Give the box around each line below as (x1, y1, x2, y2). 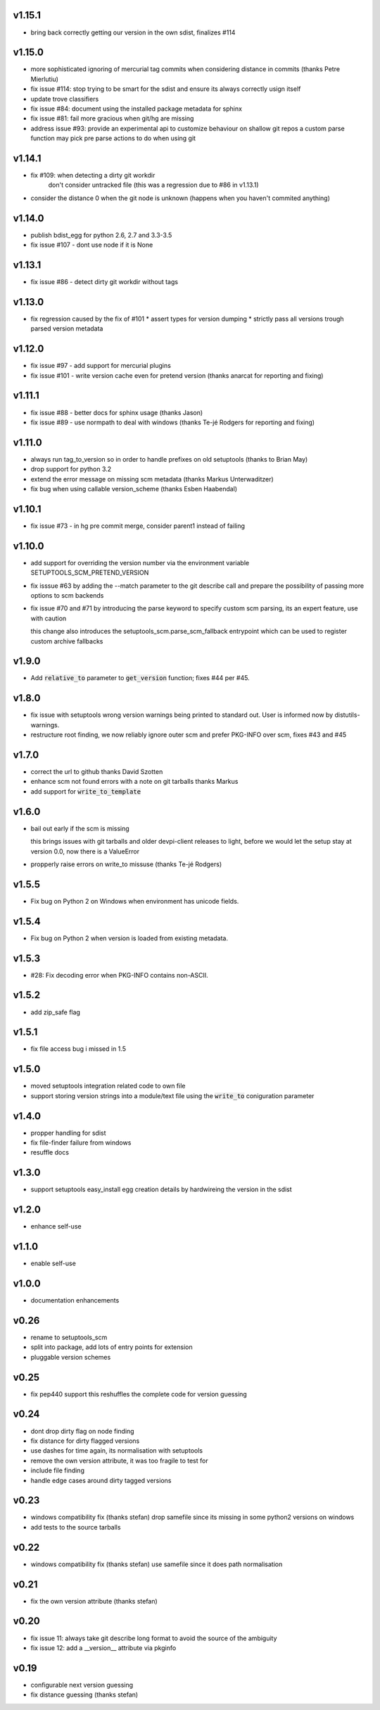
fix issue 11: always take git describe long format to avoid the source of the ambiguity (30, 1634, 277, 1642)
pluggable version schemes (30, 1353, 111, 1361)
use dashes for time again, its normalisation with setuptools (30, 1446, 203, 1455)
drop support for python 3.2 (30, 465, 112, 474)
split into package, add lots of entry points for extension (30, 1343, 193, 1351)
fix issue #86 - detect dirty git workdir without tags (30, 278, 179, 286)
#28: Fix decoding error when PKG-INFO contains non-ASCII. (30, 971, 209, 979)
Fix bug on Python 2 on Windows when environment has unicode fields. (30, 897, 239, 905)
